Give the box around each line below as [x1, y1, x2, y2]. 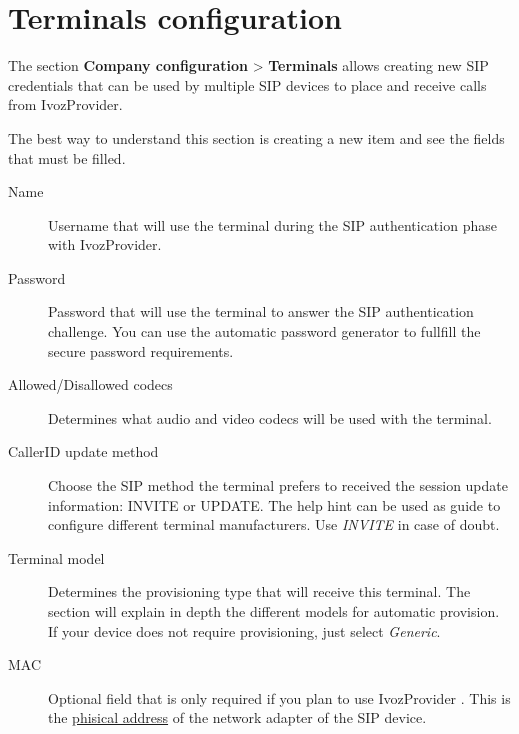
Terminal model [8, 547, 105, 568]
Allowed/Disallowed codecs [8, 374, 173, 395]
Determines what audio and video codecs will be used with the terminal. [48, 407, 492, 428]
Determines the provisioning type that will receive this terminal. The [48, 581, 471, 602]
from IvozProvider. [8, 94, 123, 115]
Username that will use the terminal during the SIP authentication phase [48, 214, 497, 235]
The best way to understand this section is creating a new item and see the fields [8, 127, 505, 148]
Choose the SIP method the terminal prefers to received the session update [48, 475, 508, 496]
